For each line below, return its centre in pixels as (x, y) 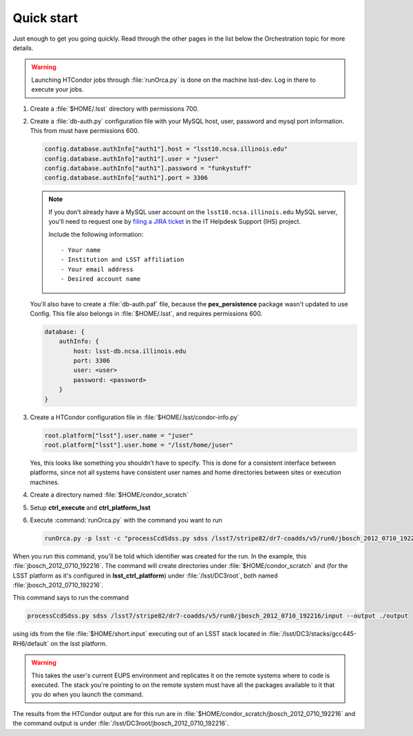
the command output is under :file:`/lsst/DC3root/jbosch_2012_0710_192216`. (121, 724)
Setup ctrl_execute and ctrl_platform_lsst (90, 507)
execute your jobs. (57, 90)
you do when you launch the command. (87, 695)
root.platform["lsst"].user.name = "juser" (119, 435)
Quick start (45, 18)
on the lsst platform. (79, 643)
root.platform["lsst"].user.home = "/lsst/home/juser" (139, 445)
